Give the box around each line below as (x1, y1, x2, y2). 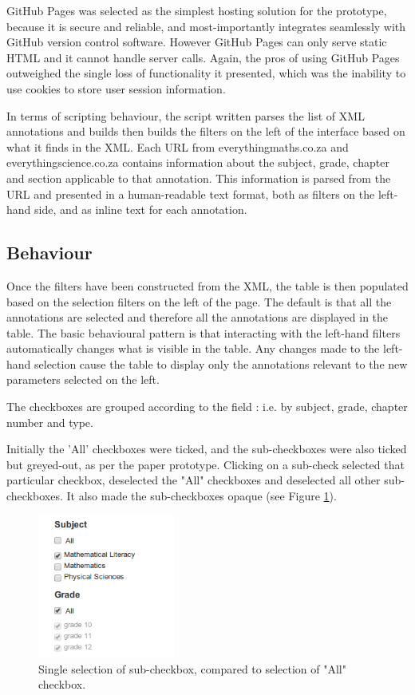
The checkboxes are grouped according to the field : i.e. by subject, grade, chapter (6, 398, 408, 415)
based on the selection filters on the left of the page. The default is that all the (6, 293, 392, 310)
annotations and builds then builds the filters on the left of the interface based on (6, 123, 405, 140)
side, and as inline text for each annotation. (34, 201, 247, 218)
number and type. (6, 413, 93, 430)
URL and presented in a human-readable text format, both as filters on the (6, 185, 375, 202)
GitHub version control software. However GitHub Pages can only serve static (6, 34, 387, 50)
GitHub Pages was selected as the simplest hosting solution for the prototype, (6, 2, 387, 18)
